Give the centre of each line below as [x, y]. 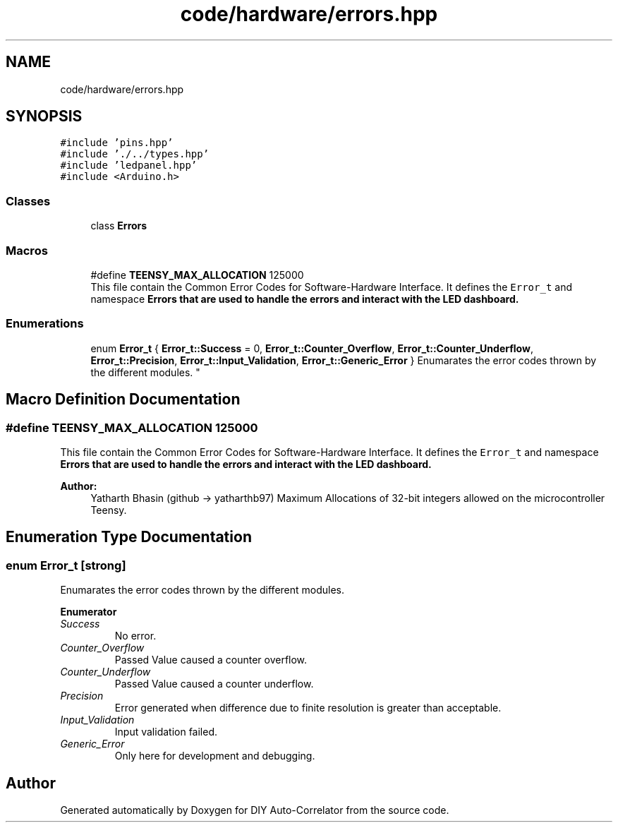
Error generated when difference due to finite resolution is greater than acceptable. [308, 708]
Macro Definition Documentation [123, 400]
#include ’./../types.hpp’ [135, 154]
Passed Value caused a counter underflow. [214, 684]
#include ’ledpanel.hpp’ [129, 166]
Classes [28, 201]
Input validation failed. [166, 732]
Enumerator [89, 612]
